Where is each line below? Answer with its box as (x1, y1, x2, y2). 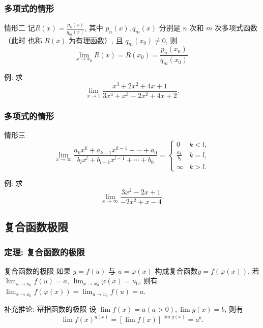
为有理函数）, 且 (69, 35, 123, 45)
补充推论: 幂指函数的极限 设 (4, 304, 97, 314)
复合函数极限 (4, 219, 68, 235)
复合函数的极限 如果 (4, 265, 71, 276)
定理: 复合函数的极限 (4, 245, 85, 258)
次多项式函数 (215, 22, 258, 33)
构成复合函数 (155, 265, 198, 276)
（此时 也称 (4, 35, 42, 45)
